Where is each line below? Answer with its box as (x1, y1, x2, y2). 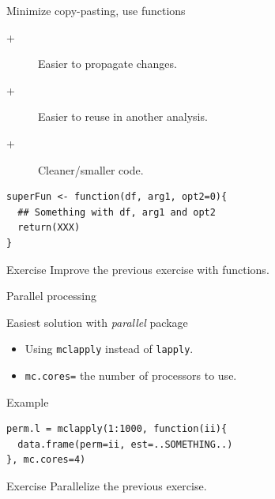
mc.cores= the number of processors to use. (24, 366, 237, 383)
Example (6, 393, 49, 410)
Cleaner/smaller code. (38, 161, 144, 178)
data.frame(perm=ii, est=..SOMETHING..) (17, 438, 233, 450)
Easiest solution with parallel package (6, 313, 188, 330)
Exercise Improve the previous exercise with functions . (6, 261, 269, 277)
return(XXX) (17, 222, 81, 234)
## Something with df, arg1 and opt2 (17, 206, 216, 218)
